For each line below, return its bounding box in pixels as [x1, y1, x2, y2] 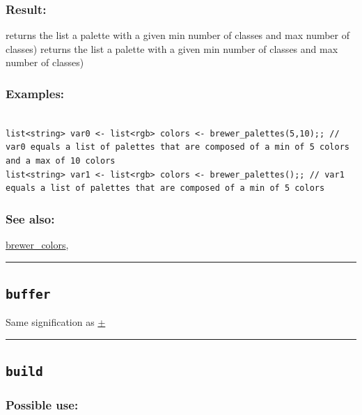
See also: [6, 210, 55, 227]
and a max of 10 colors [6, 156, 116, 166]
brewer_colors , [6, 237, 69, 251]
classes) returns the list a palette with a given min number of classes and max [6, 41, 338, 56]
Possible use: [6, 396, 79, 414]
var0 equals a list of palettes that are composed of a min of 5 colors [6, 142, 349, 152]
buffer [6, 286, 51, 302]
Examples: [6, 84, 65, 102]
